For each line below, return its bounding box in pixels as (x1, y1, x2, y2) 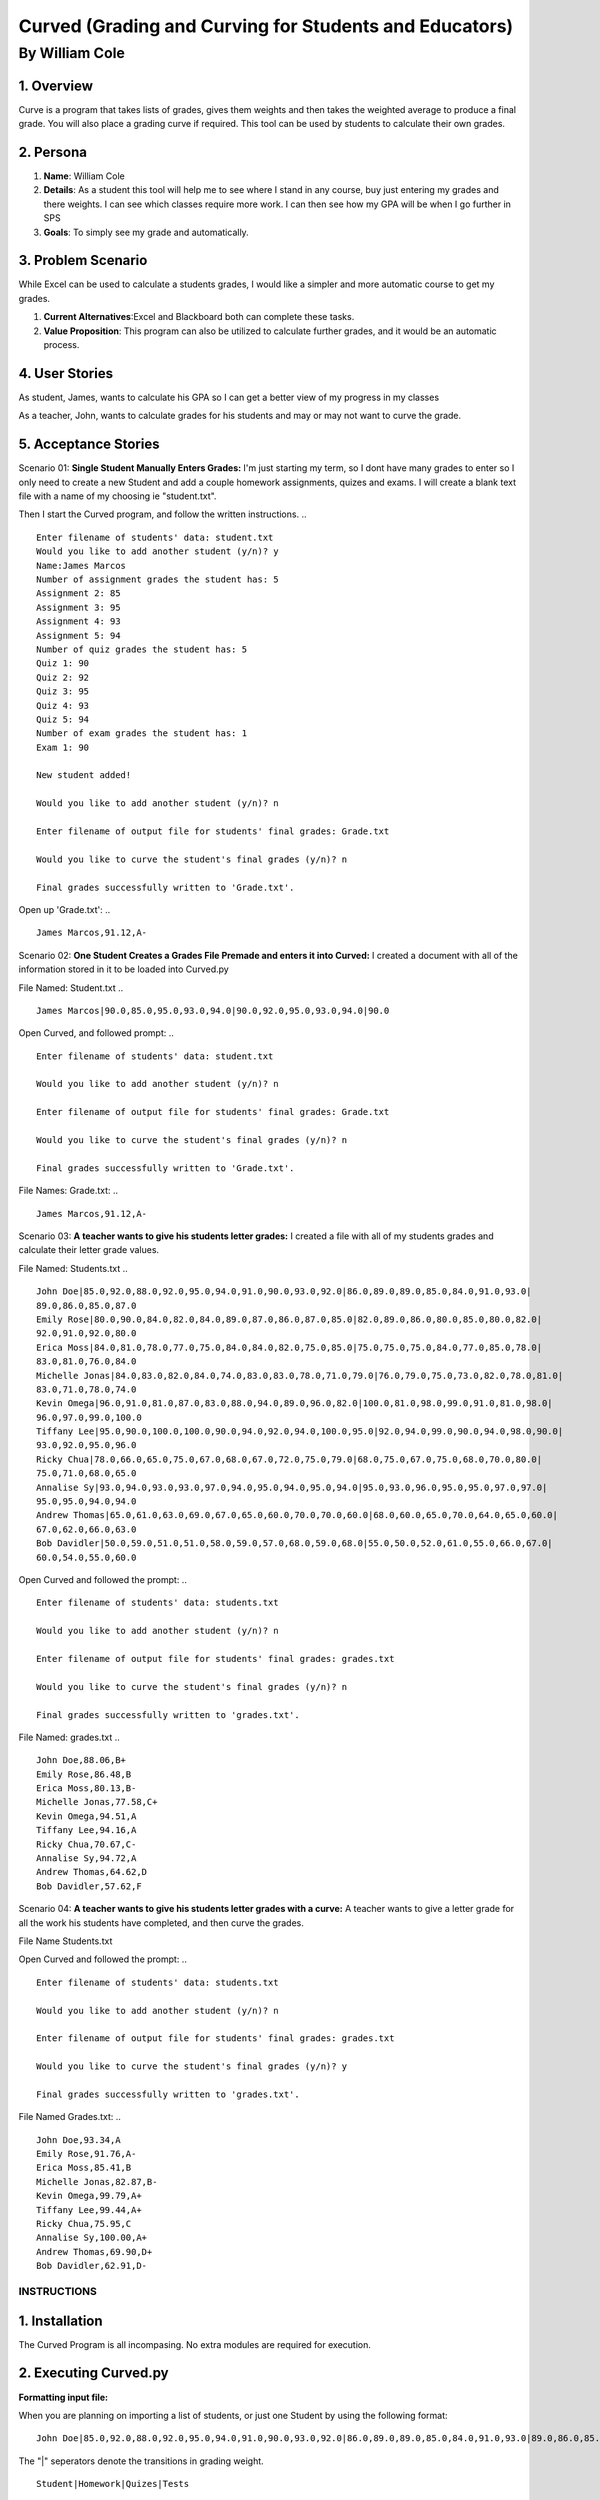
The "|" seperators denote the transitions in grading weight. (18, 2455, 264, 2467)
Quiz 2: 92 (36, 671, 90, 683)
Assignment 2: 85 (36, 588, 121, 599)
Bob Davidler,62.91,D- (36, 2260, 148, 2272)
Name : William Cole (43, 170, 125, 182)
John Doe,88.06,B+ (36, 1755, 127, 1766)
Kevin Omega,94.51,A (36, 1810, 137, 1822)
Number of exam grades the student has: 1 (36, 728, 248, 739)
